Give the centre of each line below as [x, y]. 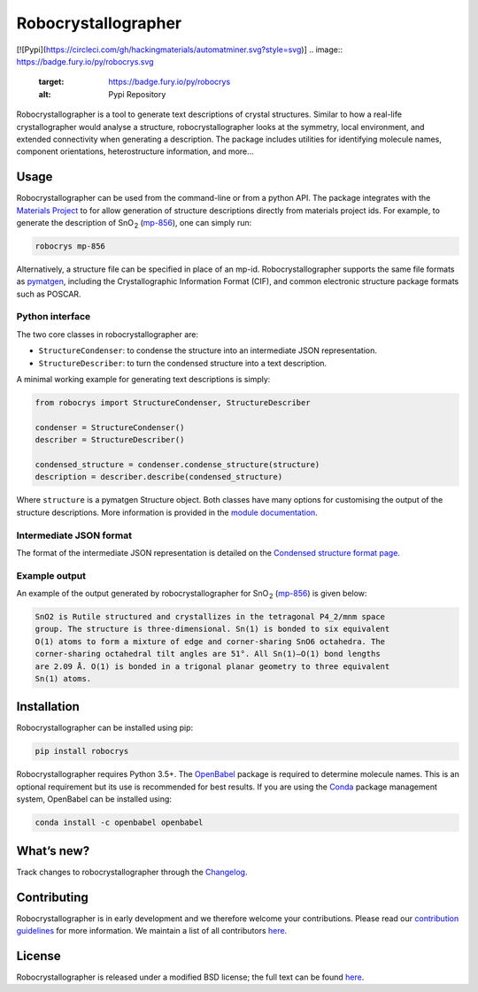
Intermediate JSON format [74, 535]
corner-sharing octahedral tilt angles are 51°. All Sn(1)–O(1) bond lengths [208, 654]
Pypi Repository [137, 94]
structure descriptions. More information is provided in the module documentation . [167, 512]
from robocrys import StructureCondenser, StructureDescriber [173, 403]
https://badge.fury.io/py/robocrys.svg [85, 61]
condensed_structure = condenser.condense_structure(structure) [177, 464]
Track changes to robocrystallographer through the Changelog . [132, 872]
